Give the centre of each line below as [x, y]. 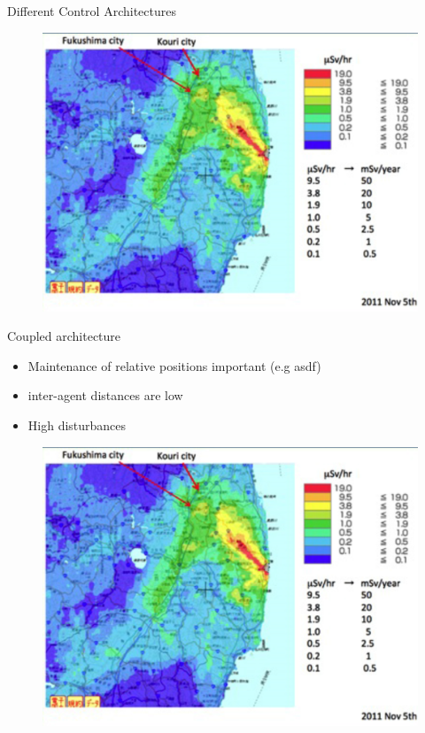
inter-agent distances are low [105, 395]
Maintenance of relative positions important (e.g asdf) [174, 365]
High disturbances [77, 425]
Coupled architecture [64, 336]
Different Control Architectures [92, 11]
